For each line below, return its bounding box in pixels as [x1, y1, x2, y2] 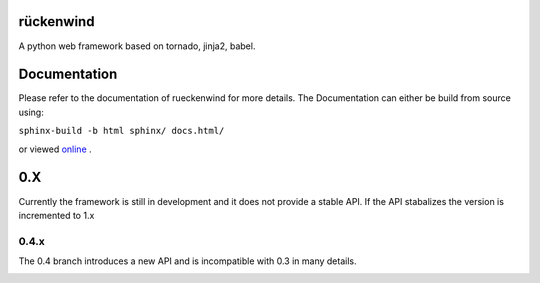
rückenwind [18, 13, 95, 30]
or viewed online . [18, 143, 92, 155]
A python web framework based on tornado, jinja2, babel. [18, 40, 256, 52]
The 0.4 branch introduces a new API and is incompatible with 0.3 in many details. [18, 255, 357, 267]
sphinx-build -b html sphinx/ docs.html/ [18, 125, 225, 137]
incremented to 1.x [18, 209, 95, 221]
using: [18, 106, 44, 118]
